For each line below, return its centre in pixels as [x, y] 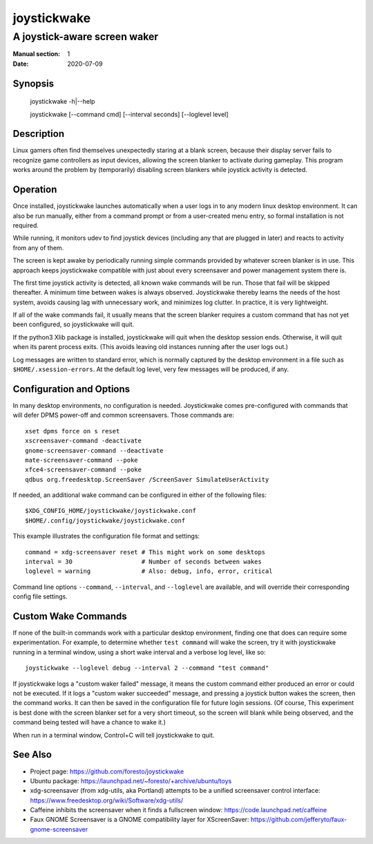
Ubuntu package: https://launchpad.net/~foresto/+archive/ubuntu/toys [131, 780]
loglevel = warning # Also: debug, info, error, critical [149, 571]
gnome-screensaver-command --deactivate [94, 450]
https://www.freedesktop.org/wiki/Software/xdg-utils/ [107, 800]
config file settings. [40, 597]
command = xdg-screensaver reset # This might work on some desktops [145, 552]
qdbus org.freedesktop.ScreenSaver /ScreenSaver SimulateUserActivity [147, 479]
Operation [35, 190]
